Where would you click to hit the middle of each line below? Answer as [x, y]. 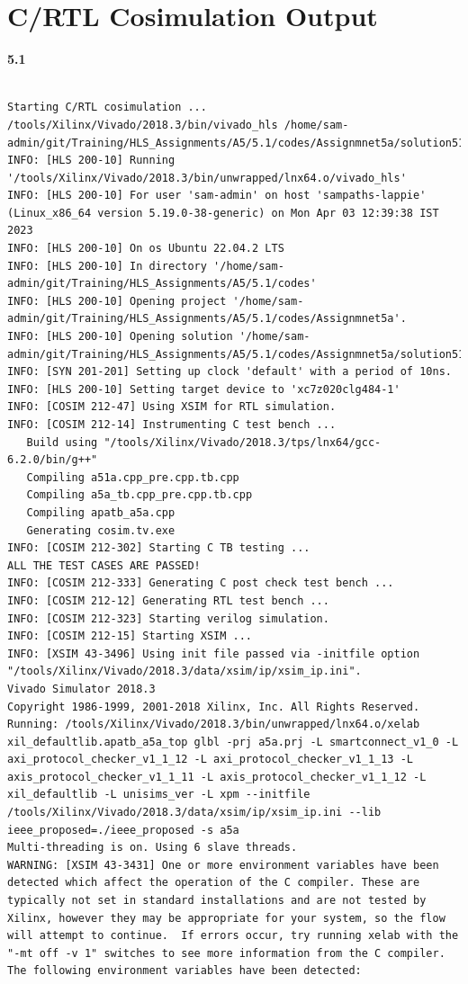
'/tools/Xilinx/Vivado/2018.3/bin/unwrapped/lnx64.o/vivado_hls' [207, 178]
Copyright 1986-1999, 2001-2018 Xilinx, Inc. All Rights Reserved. [214, 707]
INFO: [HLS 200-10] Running [91, 161]
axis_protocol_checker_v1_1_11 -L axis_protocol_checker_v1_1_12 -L [217, 777]
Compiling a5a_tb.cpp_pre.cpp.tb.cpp [139, 495]
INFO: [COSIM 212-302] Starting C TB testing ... [159, 548]
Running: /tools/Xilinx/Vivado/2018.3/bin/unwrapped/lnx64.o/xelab [214, 725]
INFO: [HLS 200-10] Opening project [117, 301]
